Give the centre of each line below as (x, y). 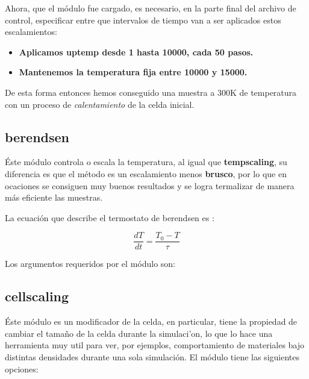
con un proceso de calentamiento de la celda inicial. (100, 104)
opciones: (22, 368)
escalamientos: (31, 32)
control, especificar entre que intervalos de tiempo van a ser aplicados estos (143, 20)
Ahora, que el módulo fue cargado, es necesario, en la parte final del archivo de (151, 8)
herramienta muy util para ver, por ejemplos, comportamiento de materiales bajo (155, 345)
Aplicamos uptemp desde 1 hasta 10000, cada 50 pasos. (136, 52)
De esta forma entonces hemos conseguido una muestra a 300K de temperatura (151, 92)
